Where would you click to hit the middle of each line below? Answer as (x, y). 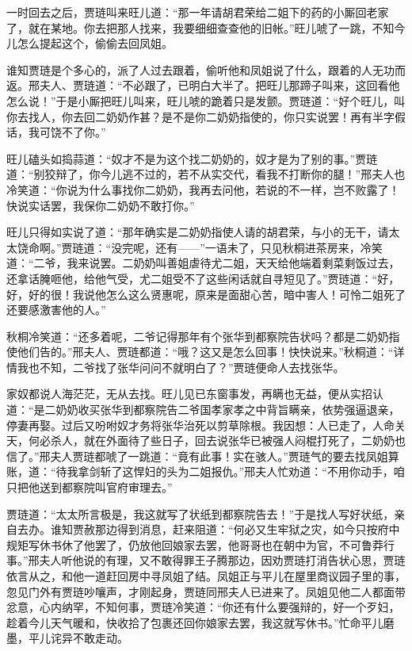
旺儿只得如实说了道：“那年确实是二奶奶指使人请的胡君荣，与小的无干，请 (198, 232)
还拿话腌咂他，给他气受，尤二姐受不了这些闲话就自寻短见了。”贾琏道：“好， (203, 278)
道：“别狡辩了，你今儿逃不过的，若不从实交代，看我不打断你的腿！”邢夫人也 (206, 174)
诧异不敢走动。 (89, 638)
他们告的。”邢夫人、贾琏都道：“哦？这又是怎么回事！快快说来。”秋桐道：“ (205, 352)
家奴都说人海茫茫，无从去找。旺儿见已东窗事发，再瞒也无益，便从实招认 (195, 394)
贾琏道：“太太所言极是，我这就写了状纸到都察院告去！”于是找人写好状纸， (200, 513)
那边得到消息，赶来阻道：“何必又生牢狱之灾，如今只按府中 (247, 529)
